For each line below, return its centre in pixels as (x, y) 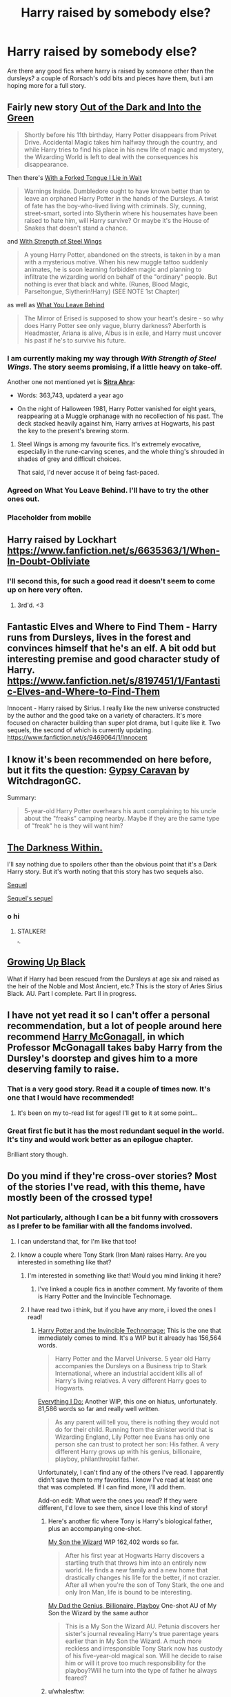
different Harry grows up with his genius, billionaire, (128, 1451)
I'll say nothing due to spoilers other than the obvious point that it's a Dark (112, 864)
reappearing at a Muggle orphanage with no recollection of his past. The (120, 416)
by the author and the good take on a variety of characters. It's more (104, 716)
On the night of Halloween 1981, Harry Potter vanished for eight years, (116, 409)
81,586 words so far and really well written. (99, 1408)
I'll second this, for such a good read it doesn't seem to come (111, 581)
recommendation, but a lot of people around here (115, 1026)
